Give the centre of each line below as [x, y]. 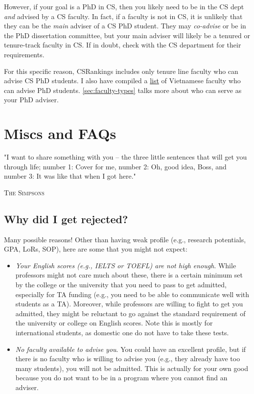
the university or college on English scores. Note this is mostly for [114, 323]
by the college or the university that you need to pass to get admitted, [121, 285]
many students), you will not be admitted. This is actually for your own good [132, 368]
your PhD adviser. [31, 100]
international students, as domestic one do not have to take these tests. [122, 332]
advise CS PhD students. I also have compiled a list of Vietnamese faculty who [122, 81]
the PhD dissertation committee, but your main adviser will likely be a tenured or [127, 35]
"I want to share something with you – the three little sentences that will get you [126, 157]
